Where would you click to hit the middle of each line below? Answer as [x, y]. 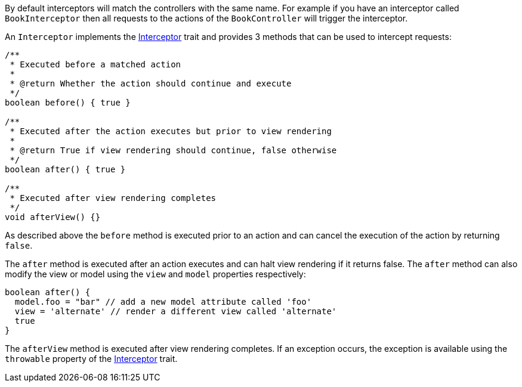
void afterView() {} [53, 217]
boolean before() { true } [68, 103]
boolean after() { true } [65, 169]
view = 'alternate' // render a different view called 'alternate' [176, 311]
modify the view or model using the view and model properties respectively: [155, 274]
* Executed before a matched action [95, 64]
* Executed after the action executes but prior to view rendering [171, 131]
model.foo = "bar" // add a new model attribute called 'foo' [163, 302]
